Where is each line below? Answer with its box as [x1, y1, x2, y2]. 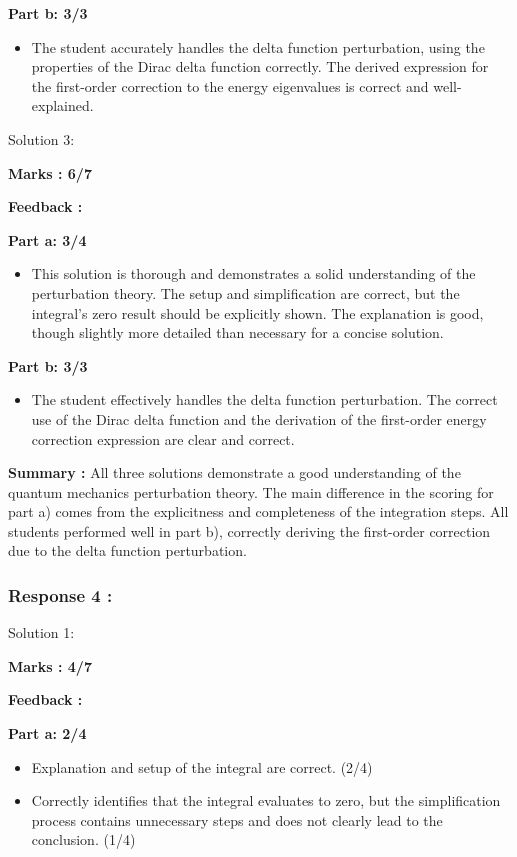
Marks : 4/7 [8, 655, 92, 676]
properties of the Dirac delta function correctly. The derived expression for [31, 56, 489, 77]
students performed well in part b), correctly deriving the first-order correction [8, 520, 491, 541]
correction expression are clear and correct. [31, 428, 295, 449]
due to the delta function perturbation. [8, 540, 247, 561]
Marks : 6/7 [8, 162, 92, 183]
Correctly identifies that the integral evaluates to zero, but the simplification [31, 790, 501, 811]
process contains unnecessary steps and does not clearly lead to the [31, 809, 443, 830]
